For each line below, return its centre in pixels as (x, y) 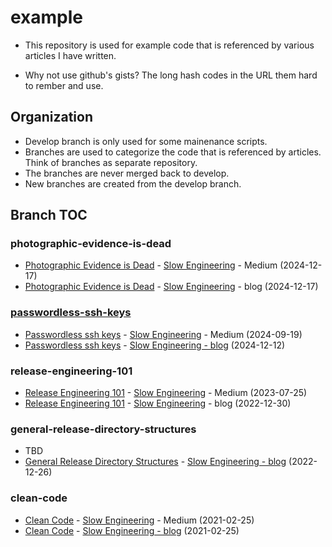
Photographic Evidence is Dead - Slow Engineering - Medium (151, 265)
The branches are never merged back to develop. (127, 173)
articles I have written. (70, 55)
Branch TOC (49, 215)
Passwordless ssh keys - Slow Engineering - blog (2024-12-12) (155, 345)
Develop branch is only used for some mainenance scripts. (146, 141)
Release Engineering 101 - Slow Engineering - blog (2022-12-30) (158, 403)
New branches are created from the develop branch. (133, 183)
